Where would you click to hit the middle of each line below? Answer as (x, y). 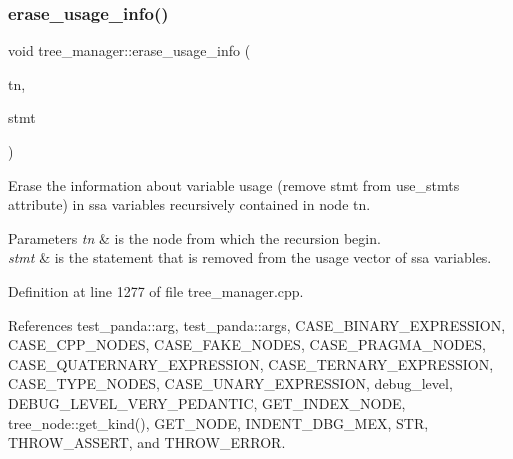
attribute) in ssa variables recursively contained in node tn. (189, 204)
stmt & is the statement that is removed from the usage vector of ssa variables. (250, 257)
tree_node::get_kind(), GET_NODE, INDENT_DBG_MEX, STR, (218, 422)
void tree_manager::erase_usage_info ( (129, 50)
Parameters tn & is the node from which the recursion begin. (194, 237)
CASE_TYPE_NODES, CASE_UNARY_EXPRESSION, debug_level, (230, 383)
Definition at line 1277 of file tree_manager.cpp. (156, 290)
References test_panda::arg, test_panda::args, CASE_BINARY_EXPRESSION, (257, 324)
